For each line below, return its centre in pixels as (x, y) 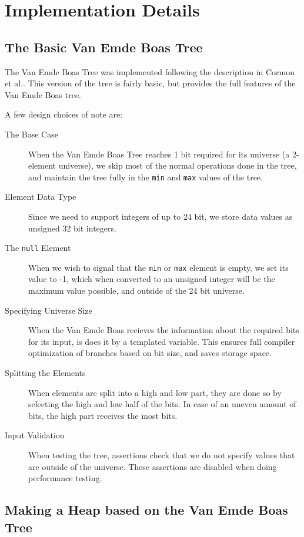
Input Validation (35, 435)
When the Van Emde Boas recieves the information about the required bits (164, 330)
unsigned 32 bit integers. (72, 228)
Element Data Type (41, 197)
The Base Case (31, 134)
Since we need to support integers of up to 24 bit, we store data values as (161, 216)
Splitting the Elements (45, 373)
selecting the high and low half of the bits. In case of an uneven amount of (162, 404)
